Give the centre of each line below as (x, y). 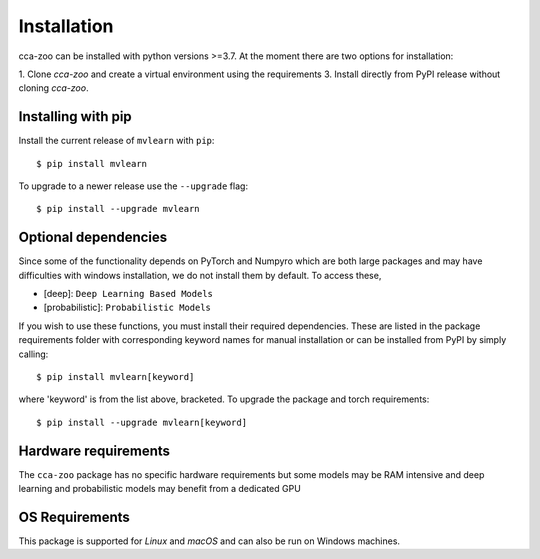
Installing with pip (75, 116)
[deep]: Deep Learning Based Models (128, 294)
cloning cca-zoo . (53, 88)
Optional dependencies (93, 237)
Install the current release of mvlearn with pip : (116, 141)
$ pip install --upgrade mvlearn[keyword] (142, 422)
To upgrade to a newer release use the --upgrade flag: (133, 186)
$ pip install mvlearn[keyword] (115, 377)
